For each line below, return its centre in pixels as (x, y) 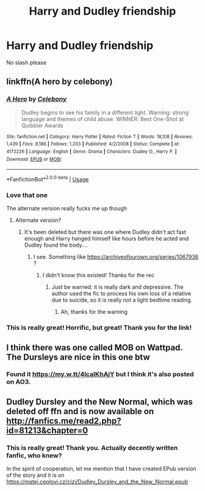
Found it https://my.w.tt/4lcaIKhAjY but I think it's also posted (100, 374)
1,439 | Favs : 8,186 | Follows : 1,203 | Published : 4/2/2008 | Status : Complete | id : (93, 144)
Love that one (27, 195)
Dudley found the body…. (56, 245)
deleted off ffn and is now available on (80, 411)
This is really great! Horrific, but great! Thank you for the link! (99, 328)
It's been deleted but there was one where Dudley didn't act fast (105, 232)
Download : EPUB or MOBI (34, 159)
